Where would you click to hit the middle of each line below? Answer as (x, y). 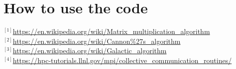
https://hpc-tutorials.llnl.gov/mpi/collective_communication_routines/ (122, 60)
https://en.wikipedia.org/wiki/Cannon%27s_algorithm (97, 41)
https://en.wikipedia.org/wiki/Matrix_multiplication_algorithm (111, 31)
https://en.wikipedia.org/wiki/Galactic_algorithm (90, 51)
